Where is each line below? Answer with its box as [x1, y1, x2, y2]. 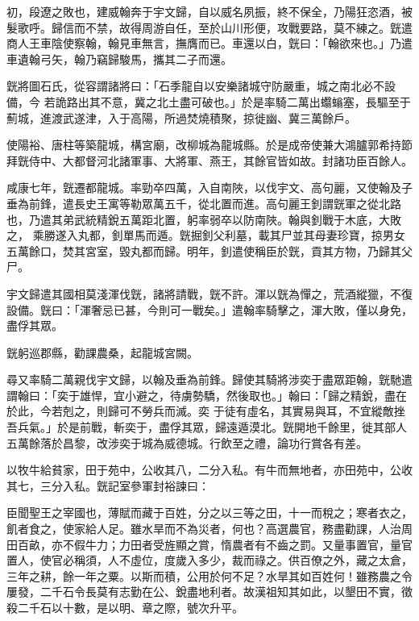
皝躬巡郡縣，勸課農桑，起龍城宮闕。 [6, 344, 198, 361]
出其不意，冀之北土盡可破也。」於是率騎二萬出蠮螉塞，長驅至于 [77, 93, 411, 110]
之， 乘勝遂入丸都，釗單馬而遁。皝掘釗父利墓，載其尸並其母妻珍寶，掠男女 [6, 227, 405, 244]
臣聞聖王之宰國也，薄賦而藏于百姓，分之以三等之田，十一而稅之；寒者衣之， [6, 504, 413, 521]
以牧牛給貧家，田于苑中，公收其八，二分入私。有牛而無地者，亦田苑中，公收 [6, 461, 413, 478]
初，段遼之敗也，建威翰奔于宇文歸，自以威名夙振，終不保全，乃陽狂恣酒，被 [6, 3, 413, 19]
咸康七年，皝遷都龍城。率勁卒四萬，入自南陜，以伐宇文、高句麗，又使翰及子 [6, 179, 413, 196]
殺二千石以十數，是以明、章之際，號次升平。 [6, 599, 243, 615]
